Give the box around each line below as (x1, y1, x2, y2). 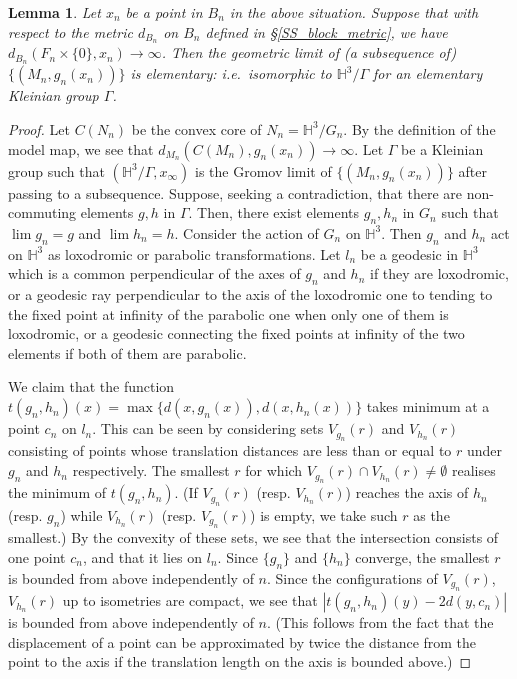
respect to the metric (8, 21, 133, 42)
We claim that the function (8, 376, 175, 397)
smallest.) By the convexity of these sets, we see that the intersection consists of (8, 527, 499, 548)
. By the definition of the (343, 118, 496, 139)
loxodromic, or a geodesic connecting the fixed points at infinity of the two (8, 323, 465, 344)
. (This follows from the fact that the (267, 612, 494, 633)
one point (8, 546, 66, 567)
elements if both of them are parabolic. (8, 342, 247, 363)
